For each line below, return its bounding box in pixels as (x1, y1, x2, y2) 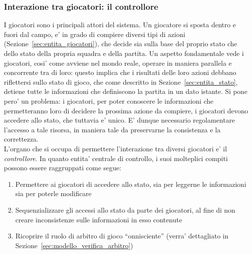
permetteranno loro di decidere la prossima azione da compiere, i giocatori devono (4, 105, 249, 115)
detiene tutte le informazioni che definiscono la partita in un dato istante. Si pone (4, 86, 248, 96)
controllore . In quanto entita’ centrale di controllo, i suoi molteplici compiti (4, 153, 228, 163)
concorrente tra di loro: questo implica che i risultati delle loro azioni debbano (4, 67, 236, 77)
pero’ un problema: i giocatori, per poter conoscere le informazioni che (4, 95, 214, 106)
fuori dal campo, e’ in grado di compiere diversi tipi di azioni (4, 29, 185, 39)
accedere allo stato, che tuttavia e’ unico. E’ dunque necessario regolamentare (4, 115, 235, 125)
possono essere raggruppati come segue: (4, 163, 122, 173)
